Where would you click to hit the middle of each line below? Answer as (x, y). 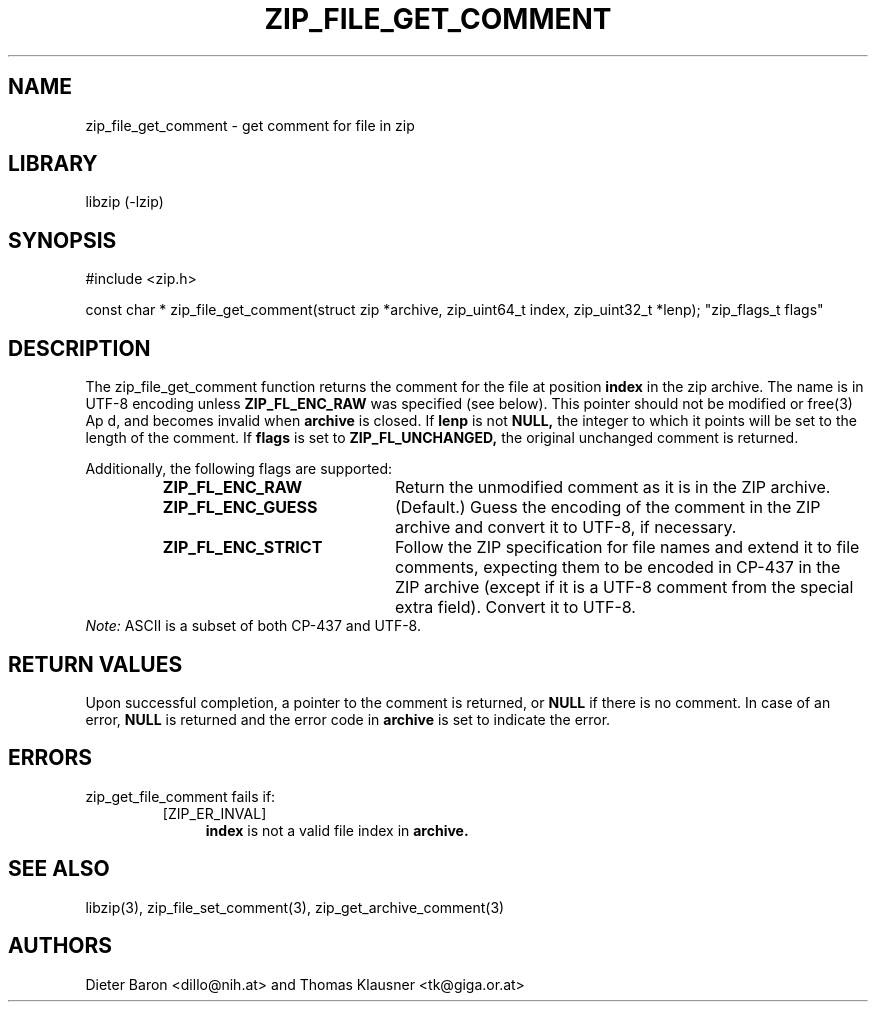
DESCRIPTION (79, 348)
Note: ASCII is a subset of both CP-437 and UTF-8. (253, 626)
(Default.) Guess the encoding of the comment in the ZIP (607, 507)
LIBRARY (53, 164)
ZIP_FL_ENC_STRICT (242, 547)
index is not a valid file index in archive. (337, 830)
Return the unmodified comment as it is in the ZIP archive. (612, 487)
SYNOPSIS (62, 240)
